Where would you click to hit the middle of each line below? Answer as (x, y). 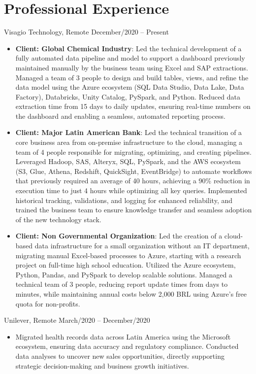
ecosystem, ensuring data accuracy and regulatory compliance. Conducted (127, 346)
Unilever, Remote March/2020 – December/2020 (77, 320)
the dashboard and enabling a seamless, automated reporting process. (120, 116)
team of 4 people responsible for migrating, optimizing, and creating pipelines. (133, 152)
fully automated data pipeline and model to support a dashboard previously (130, 58)
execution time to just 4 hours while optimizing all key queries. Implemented (131, 190)
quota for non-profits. (48, 303)
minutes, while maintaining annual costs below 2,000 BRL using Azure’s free (131, 293)
